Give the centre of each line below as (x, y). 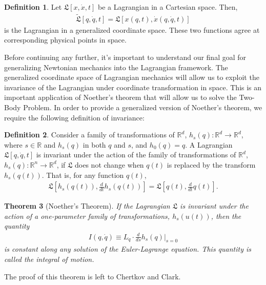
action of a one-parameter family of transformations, (87, 216)
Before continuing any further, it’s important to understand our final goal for (125, 57)
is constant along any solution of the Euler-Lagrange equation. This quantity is (128, 249)
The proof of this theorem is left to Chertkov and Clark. (93, 276)
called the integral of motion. (49, 259)
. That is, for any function (83, 175)
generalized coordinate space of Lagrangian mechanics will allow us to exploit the (132, 77)
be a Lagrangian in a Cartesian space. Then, (168, 7)
